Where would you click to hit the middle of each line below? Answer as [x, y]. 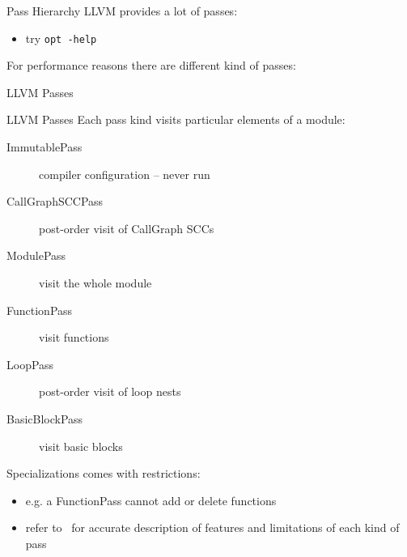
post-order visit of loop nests [110, 391]
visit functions [74, 337]
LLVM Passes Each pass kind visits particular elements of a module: [176, 119]
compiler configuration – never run [125, 174]
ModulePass [36, 255]
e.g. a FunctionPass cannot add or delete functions [151, 500]
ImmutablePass [45, 147]
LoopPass [30, 364]
